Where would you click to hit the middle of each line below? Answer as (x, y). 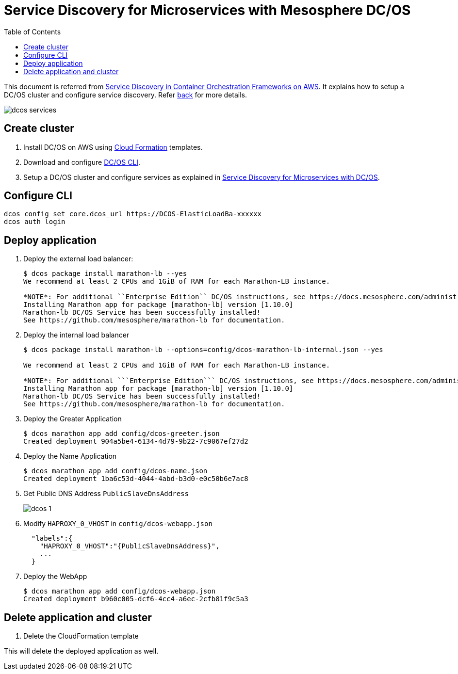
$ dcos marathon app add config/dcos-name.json (115, 471)
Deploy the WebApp (55, 577)
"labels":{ (52, 538)
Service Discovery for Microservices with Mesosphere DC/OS (207, 10)
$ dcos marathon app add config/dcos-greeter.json (122, 434)
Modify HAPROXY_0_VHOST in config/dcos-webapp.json (118, 524)
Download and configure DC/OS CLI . (82, 162)
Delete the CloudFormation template (81, 636)
